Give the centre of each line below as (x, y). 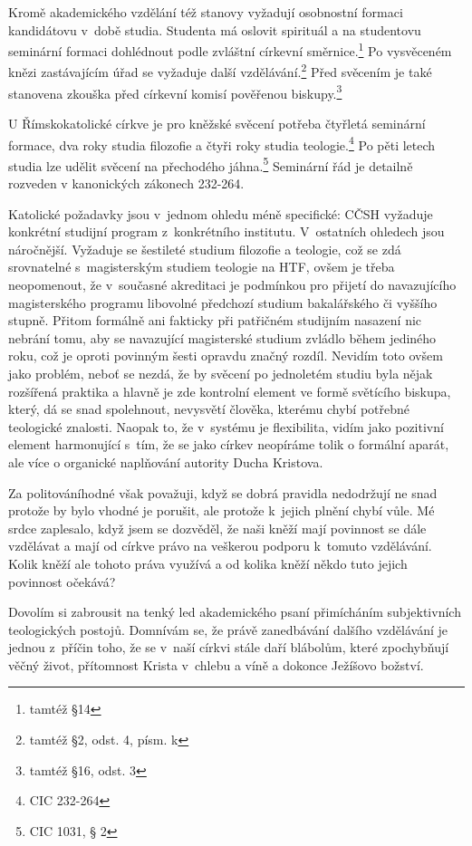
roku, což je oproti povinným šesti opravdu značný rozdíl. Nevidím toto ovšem (226, 356)
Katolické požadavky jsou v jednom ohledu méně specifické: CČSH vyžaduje (221, 213)
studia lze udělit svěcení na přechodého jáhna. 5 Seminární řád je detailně (211, 164)
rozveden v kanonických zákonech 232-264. (126, 183)
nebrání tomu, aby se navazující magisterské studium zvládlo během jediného (222, 337)
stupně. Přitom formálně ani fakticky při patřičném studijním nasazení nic (215, 320)
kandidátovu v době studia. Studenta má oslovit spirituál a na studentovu (215, 29)
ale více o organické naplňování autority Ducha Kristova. (166, 461)
